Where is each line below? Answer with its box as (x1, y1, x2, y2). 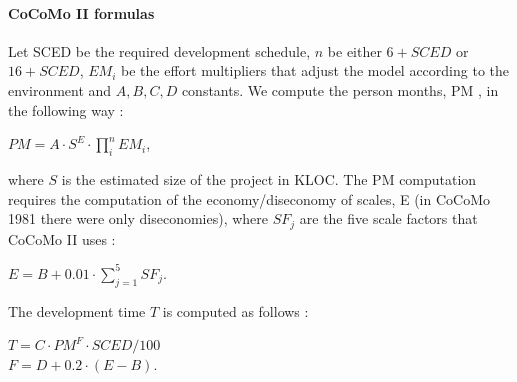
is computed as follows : (162, 300, 309, 321)
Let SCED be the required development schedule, (8, 40, 311, 61)
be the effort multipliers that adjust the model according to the (121, 60, 510, 81)
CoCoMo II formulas (8, 2, 155, 23)
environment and (8, 79, 112, 100)
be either (327, 40, 382, 61)
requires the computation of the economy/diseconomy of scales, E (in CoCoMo (8, 188, 490, 209)
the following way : (8, 99, 124, 120)
